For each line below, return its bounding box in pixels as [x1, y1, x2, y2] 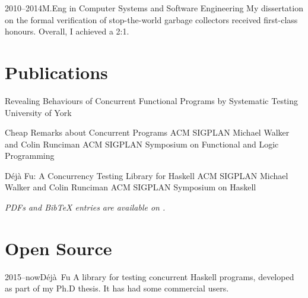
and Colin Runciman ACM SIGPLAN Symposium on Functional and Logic [5, 137, 279, 150]
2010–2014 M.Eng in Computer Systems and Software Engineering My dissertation [5, 2, 303, 14]
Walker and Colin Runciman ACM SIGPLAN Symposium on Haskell [5, 181, 256, 193]
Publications [5, 59, 108, 84]
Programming [5, 149, 55, 162]
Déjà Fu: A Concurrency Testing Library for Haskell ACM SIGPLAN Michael [5, 169, 288, 181]
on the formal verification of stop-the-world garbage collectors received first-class [5, 13, 298, 26]
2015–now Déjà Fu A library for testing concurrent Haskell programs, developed [5, 270, 294, 283]
